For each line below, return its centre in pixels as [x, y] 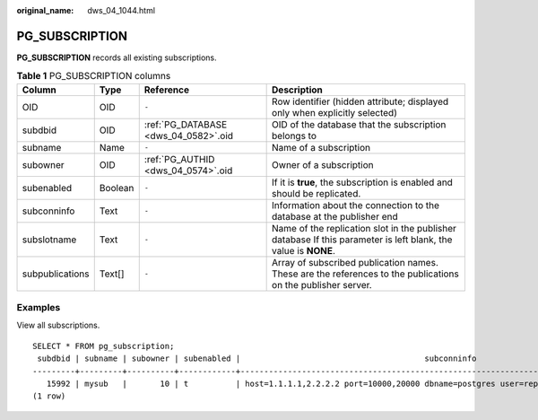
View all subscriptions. [58, 325]
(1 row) [49, 396]
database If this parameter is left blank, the [362, 240]
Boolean [117, 188]
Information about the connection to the [356, 205]
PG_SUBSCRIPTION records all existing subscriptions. [117, 57]
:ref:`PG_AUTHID [179, 159]
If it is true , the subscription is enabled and [362, 182]
